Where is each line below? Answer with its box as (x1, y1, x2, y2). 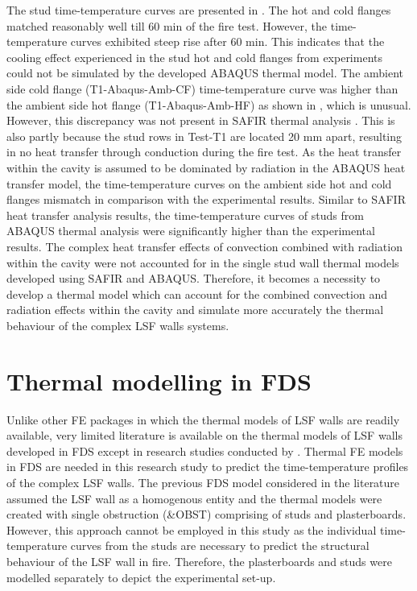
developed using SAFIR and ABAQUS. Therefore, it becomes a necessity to (6, 270, 381, 287)
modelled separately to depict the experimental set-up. (6, 568, 276, 585)
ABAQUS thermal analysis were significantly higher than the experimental (6, 222, 375, 239)
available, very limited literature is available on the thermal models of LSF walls (6, 427, 403, 444)
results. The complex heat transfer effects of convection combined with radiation (6, 238, 403, 254)
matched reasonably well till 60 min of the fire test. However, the (6, 17, 328, 34)
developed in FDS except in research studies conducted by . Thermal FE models (6, 442, 403, 459)
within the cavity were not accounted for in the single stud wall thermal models (6, 254, 399, 271)
